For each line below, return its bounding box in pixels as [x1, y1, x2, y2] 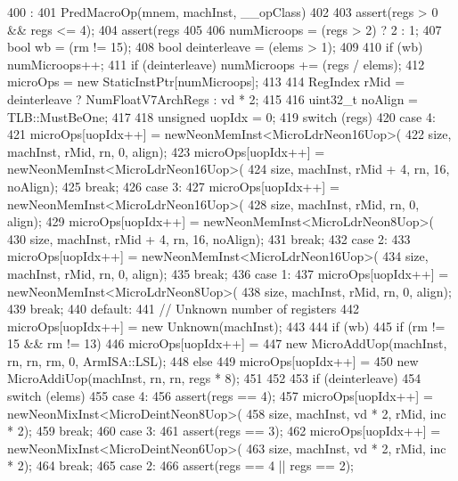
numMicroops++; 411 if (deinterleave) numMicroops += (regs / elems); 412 [7, 54, 425, 73]
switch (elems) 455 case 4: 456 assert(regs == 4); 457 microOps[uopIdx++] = [7, 387, 433, 405]
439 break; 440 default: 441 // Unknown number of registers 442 [7, 299, 360, 318]
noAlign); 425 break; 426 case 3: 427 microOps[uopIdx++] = [7, 176, 339, 195]
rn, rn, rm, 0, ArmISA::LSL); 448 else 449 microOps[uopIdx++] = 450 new [7, 351, 419, 370]
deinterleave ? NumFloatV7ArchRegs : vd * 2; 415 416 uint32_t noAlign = [7, 89, 418, 108]
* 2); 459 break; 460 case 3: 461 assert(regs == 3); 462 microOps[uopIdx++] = [7, 421, 441, 440]
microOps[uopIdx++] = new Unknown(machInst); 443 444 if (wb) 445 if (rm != [7, 316, 446, 335]
